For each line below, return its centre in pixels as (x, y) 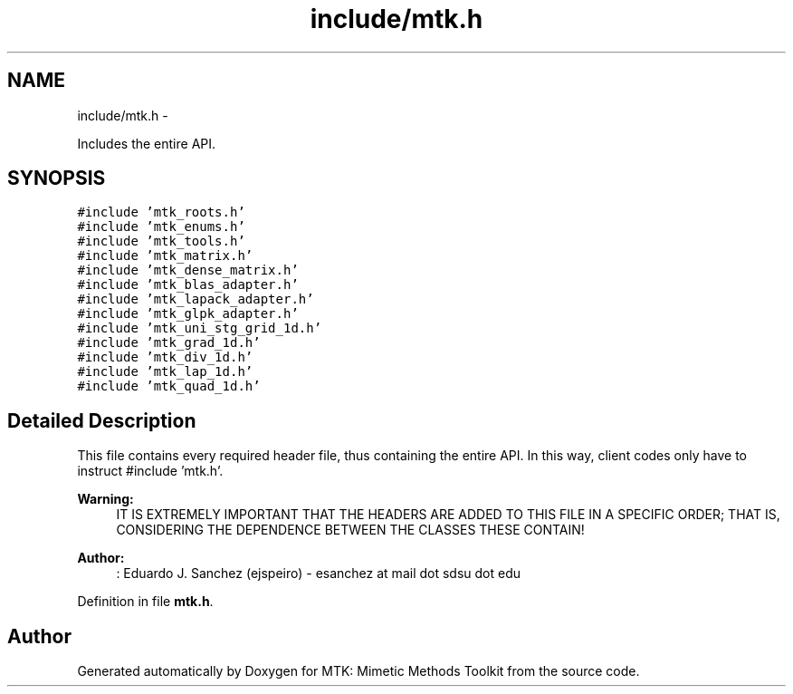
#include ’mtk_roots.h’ (161, 212)
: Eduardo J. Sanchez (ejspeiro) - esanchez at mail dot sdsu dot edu (319, 574)
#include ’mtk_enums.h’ (161, 227)
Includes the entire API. (147, 143)
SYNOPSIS (57, 178)
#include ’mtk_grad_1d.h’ (169, 343)
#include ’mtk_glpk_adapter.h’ (188, 314)
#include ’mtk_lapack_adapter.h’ (196, 299)
